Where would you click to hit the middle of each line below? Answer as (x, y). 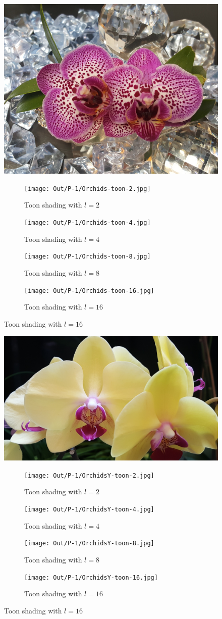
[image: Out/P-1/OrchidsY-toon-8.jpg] (89, 544)
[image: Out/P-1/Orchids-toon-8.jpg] (88, 257)
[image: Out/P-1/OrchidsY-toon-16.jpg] (91, 577)
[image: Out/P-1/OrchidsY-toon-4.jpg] (89, 509)
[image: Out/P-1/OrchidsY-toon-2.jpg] (89, 475)
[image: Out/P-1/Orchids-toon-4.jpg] (88, 223)
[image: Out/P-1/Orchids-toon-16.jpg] (89, 291)
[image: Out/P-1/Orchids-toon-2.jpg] (88, 189)
